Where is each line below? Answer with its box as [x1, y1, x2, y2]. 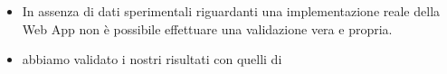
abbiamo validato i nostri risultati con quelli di [22, 50, 282, 69]
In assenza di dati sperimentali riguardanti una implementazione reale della [22, 2, 441, 20]
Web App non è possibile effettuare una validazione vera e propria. [22, 19, 393, 38]
